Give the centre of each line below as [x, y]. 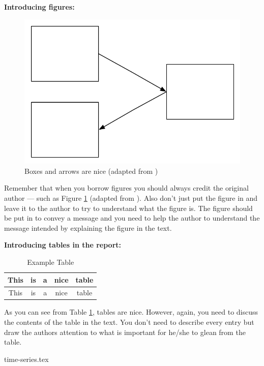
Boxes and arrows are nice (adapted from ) [91, 171]
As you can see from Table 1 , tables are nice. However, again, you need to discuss [131, 312]
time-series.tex [26, 359]
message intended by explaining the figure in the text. [88, 227]
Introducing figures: [39, 7]
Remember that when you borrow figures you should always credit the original [126, 188]
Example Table [51, 262]
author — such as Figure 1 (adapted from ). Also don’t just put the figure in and [131, 197]
